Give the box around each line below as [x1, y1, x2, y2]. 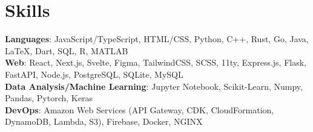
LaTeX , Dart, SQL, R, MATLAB [5, 44, 128, 57]
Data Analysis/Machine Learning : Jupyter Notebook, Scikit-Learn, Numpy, [5, 80, 303, 92]
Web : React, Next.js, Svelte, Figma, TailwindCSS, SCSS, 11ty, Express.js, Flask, [5, 56, 306, 69]
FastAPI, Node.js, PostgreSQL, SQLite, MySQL [5, 68, 183, 80]
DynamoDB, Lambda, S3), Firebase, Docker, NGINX [5, 115, 203, 128]
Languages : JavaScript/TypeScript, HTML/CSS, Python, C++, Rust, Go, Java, [5, 33, 309, 45]
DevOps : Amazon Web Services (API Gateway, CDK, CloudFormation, [5, 103, 274, 116]
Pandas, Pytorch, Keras [5, 92, 93, 104]
